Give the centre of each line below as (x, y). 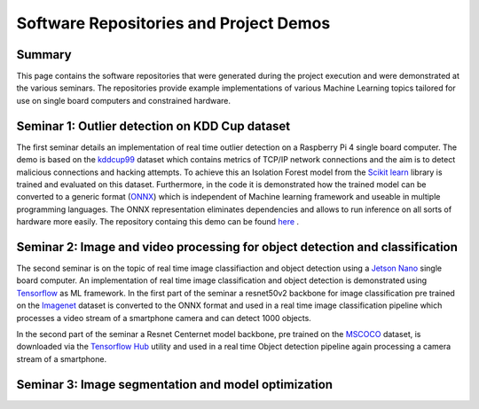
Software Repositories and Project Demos (173, 23)
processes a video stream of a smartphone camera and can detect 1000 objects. (164, 318)
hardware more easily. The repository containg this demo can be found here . (158, 222)
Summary (44, 55)
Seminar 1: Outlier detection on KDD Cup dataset (153, 126)
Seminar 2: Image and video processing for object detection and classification (237, 247)
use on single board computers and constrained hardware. (123, 100)
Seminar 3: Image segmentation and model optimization (174, 385)
